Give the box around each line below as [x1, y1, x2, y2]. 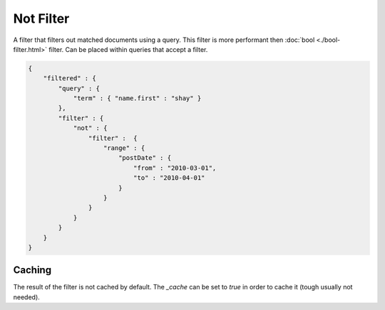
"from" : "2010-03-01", [133, 164, 217, 172]
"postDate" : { [118, 154, 171, 162]
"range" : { [103, 144, 145, 152]
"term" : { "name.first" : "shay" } [73, 95, 202, 102]
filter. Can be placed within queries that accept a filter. [48, 45, 208, 53]
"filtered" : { [43, 75, 96, 82]
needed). [13, 292, 41, 301]
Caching [13, 264, 52, 277]
